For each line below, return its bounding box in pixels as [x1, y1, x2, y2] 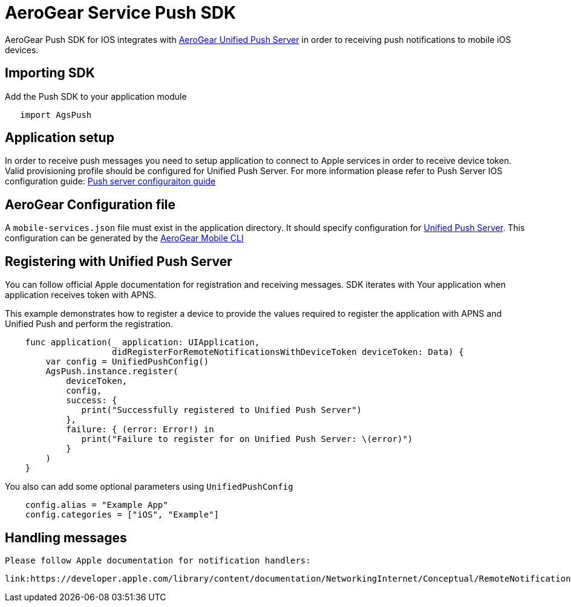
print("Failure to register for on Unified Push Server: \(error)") [81, 434, 413, 444]
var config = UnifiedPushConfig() [45, 357, 209, 367]
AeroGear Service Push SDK [5, 2, 237, 23]
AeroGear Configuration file [5, 196, 176, 212]
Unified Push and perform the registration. [5, 319, 173, 329]
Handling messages [5, 530, 127, 545]
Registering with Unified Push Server [5, 253, 232, 269]
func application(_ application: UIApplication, [25, 337, 260, 348]
